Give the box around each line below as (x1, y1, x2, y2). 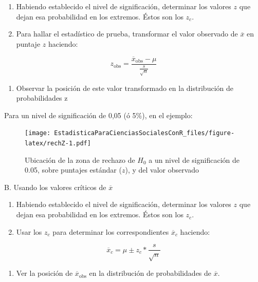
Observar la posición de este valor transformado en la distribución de (16, 82, 233, 93)
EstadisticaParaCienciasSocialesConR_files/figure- (54, 129, 235, 137)
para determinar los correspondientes (52, 226, 169, 237)
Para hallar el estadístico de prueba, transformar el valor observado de (16, 28, 238, 39)
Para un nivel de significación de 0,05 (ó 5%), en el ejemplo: (4, 109, 193, 120)
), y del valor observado (125, 164, 199, 175)
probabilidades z (16, 92, 68, 103)
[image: (25, 129, 51, 137)
